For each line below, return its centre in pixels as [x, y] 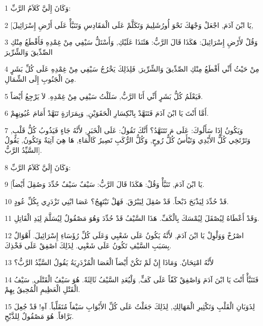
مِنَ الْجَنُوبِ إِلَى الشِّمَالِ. [40, 78]
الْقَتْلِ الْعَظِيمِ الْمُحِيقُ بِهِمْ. [42, 289]
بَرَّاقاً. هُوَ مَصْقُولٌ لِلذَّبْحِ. [39, 316]
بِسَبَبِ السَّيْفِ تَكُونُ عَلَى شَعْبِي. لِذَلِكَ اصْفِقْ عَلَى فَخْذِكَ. [88, 245]
